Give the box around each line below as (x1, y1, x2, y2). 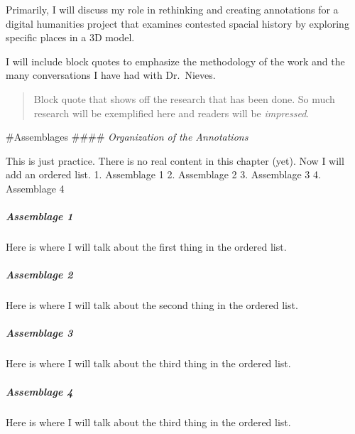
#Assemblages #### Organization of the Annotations (6, 129, 248, 144)
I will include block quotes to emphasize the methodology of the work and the (6, 53, 345, 68)
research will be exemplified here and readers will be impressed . (33, 105, 310, 120)
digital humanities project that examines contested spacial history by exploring (6, 16, 349, 31)
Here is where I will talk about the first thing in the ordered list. (6, 239, 287, 254)
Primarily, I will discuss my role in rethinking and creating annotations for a (6, 2, 339, 16)
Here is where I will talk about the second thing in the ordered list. (6, 298, 298, 313)
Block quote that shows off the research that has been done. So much (33, 91, 335, 106)
